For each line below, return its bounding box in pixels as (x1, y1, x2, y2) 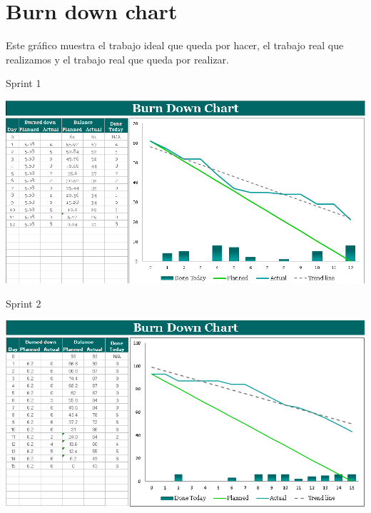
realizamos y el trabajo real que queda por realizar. (6, 51, 229, 66)
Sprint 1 (6, 76, 41, 91)
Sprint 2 (6, 295, 41, 310)
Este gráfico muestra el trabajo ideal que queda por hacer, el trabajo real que (6, 38, 344, 53)
